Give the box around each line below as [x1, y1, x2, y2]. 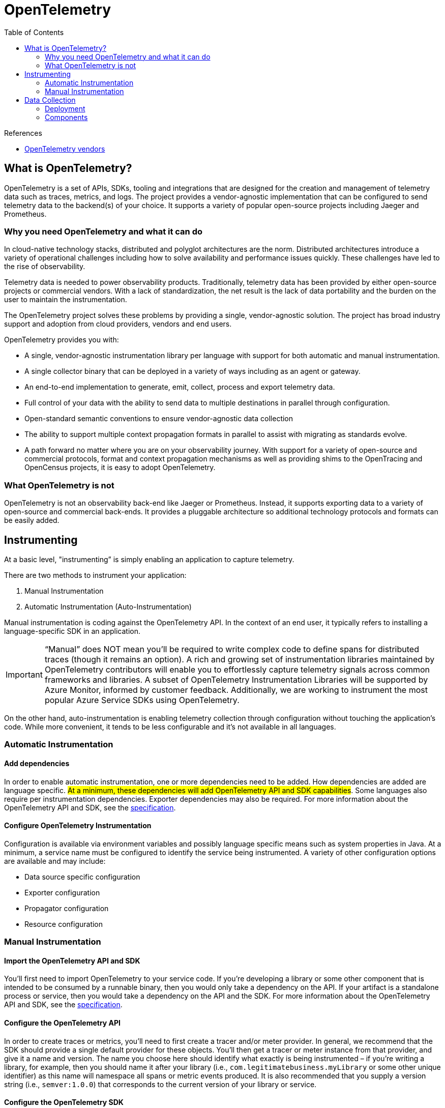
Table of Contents [4, 27, 64, 37]
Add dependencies [4, 759, 70, 768]
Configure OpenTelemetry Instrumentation [4, 821, 152, 830]
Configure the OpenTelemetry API [4, 1018, 121, 1027]
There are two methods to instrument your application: [4, 570, 187, 579]
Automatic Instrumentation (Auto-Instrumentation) [24, 602, 192, 611]
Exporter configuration [24, 888, 100, 897]
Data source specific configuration [24, 872, 140, 881]
